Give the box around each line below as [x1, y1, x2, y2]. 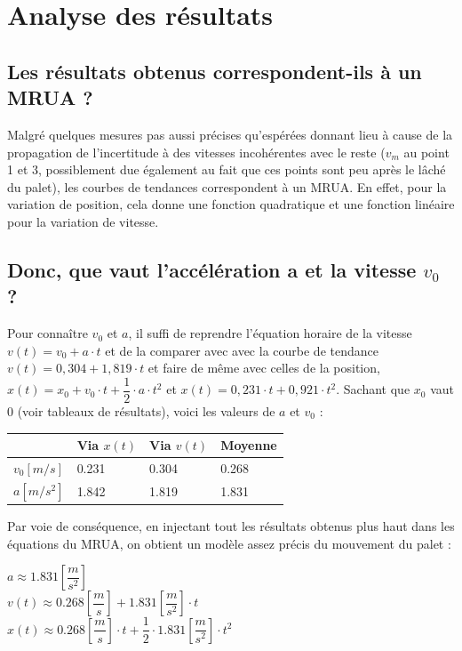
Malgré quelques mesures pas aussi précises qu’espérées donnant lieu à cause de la [7, 125, 453, 143]
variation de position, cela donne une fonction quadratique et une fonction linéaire [7, 195, 455, 213]
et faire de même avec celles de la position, [147, 358, 380, 377]
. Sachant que [336, 380, 410, 398]
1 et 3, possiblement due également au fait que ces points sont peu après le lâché [7, 160, 446, 179]
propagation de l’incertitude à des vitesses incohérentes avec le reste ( [7, 142, 386, 161]
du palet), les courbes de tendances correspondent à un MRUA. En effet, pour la [7, 177, 447, 196]
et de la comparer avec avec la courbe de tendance [105, 341, 378, 359]
